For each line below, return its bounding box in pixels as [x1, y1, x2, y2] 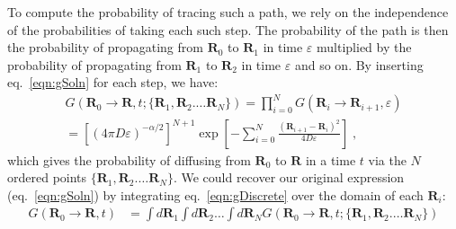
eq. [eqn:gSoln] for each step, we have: [7, 73, 219, 92]
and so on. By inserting [294, 55, 424, 74]
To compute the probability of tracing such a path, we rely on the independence [7, 3, 449, 21]
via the [368, 150, 407, 169]
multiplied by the [317, 38, 412, 57]
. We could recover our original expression [173, 168, 405, 187]
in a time [305, 150, 356, 169]
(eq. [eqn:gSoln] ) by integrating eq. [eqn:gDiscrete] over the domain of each [7, 185, 424, 204]
